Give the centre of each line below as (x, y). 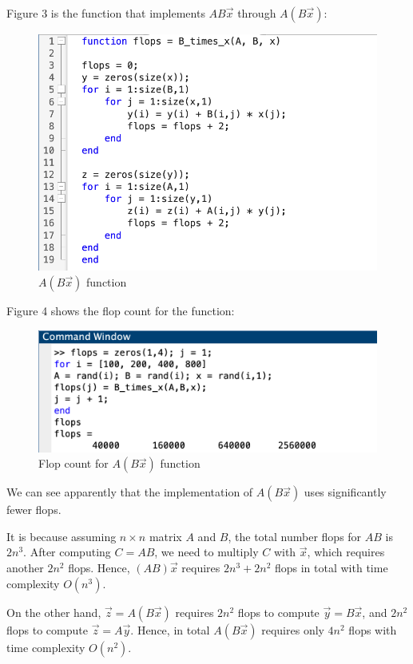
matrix (165, 536)
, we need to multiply (206, 552)
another (25, 568)
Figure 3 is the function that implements (106, 13)
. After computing (67, 552)
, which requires (346, 552)
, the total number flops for (295, 536)
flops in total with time (331, 568)
